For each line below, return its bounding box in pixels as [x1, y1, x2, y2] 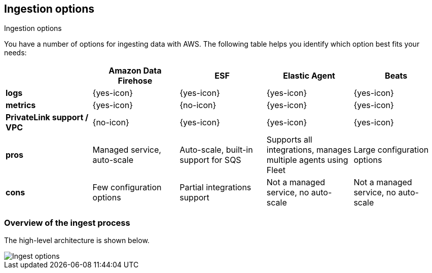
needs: [4, 48, 27, 57]
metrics [6, 100, 36, 111]
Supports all [266, 134, 312, 145]
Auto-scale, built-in [179, 145, 253, 155]
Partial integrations [179, 182, 251, 193]
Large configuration [353, 145, 429, 155]
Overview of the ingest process [4, 217, 130, 228]
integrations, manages [266, 145, 352, 155]
